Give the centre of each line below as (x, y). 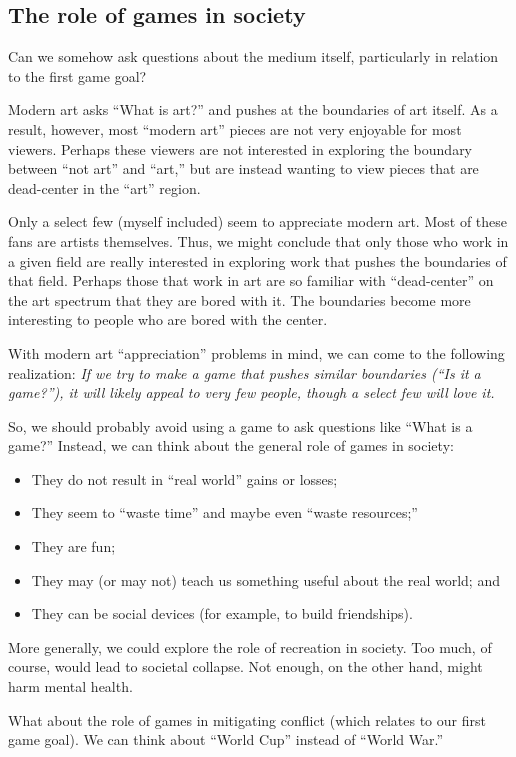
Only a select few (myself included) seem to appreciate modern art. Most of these (257, 221)
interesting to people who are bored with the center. (168, 319)
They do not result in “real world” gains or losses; (184, 478)
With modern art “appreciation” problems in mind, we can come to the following (256, 352)
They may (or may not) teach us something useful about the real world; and (265, 579)
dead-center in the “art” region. (104, 187)
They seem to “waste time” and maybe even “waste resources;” (224, 512)
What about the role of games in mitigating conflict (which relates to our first (247, 719)
